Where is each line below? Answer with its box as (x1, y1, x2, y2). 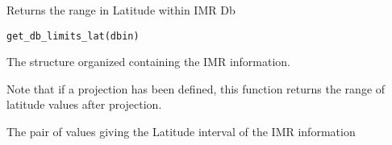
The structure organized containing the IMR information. (6, 53, 291, 70)
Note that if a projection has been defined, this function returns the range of (6, 80, 386, 97)
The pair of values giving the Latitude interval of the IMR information (6, 123, 356, 140)
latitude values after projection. (6, 96, 162, 113)
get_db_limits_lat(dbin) (6, 30, 140, 42)
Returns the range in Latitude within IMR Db (6, 2, 236, 18)
